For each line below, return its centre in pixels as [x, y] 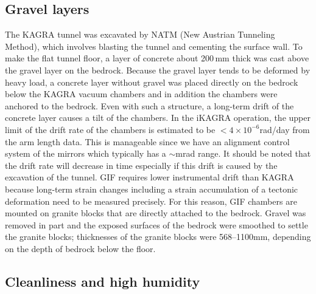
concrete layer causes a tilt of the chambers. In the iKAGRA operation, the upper [158, 118]
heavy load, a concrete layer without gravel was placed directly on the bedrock [152, 82]
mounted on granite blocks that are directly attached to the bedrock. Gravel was [156, 213]
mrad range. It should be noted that [243, 153]
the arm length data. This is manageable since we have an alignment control [147, 141]
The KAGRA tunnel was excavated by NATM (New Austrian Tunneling [140, 34]
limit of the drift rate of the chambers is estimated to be [110, 129]
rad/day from [285, 129]
